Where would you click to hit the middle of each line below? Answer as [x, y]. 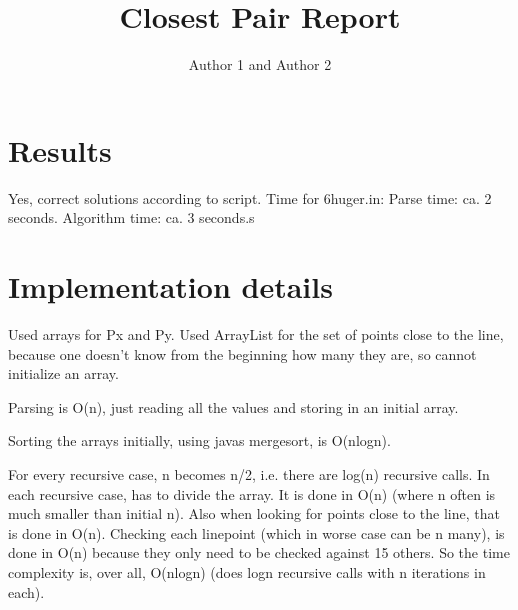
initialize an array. [63, 373]
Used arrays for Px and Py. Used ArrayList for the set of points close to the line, [256, 333]
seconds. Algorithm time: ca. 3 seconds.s [131, 217]
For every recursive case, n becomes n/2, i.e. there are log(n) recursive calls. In [249, 473]
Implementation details [170, 286]
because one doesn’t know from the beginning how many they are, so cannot [242, 353]
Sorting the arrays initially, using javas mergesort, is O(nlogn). [199, 440]
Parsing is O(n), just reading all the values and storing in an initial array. [233, 406]
